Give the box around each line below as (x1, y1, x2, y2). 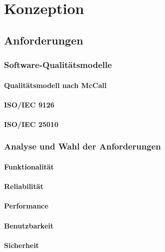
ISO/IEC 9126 (4, 99, 55, 109)
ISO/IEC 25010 (4, 118, 59, 129)
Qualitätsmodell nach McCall (4, 79, 107, 90)
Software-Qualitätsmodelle (4, 58, 112, 71)
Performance (4, 200, 48, 211)
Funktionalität (4, 161, 54, 171)
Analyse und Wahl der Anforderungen (4, 140, 161, 152)
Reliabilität (4, 181, 43, 191)
